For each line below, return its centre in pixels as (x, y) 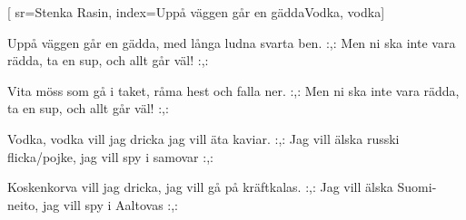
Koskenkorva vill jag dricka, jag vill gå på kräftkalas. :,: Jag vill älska (200, 187)
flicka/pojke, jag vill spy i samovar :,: (110, 156)
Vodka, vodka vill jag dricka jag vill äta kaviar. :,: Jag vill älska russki (203, 138)
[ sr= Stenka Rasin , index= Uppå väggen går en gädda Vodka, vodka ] (196, 12)
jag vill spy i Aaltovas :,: (110, 204)
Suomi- (417, 187)
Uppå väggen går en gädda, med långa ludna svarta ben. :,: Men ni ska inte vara (232, 42)
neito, (23, 204)
